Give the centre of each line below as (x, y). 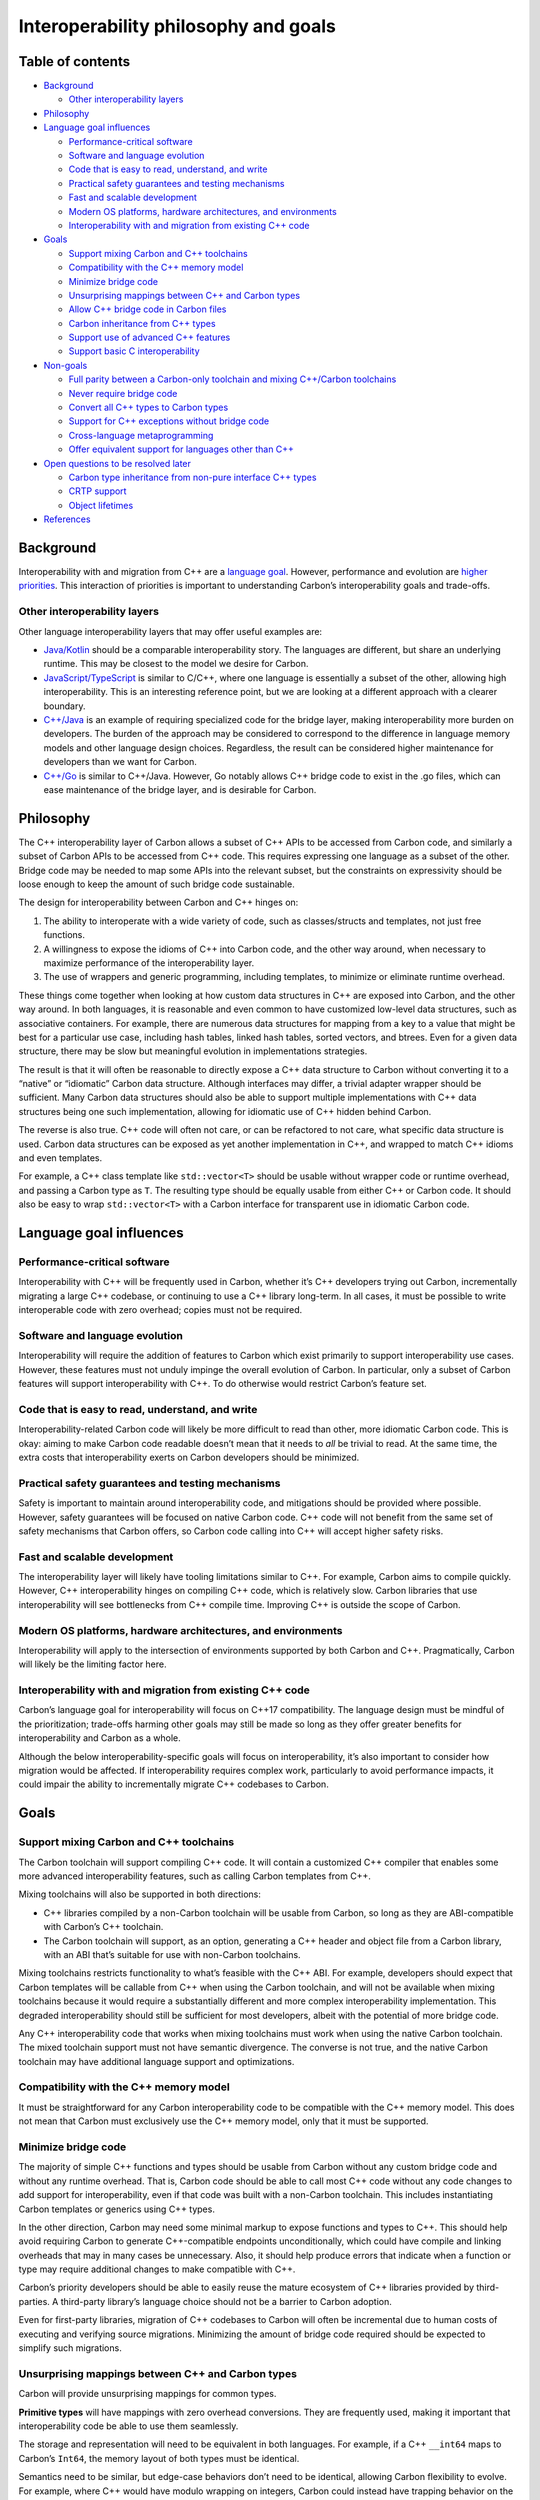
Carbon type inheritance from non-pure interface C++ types (192, 477)
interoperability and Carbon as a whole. (100, 1738)
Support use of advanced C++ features (149, 337)
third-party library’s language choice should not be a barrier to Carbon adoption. (226, 2301)
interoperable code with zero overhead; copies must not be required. (160, 1310)
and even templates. (60, 1158)
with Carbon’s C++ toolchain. (103, 1927)
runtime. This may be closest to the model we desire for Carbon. (176, 664)
